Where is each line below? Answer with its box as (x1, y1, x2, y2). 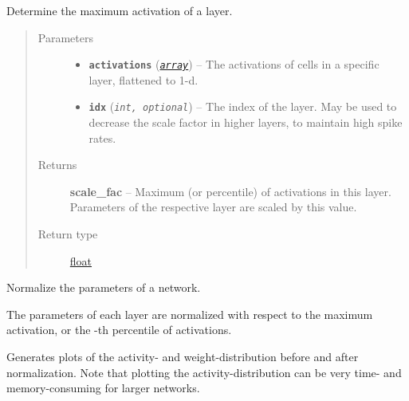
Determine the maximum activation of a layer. (6, 2, 233, 18)
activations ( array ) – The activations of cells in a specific (88, 56, 380, 73)
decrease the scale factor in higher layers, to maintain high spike (88, 114, 403, 131)
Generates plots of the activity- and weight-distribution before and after (6, 348, 359, 365)
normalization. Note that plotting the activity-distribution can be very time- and (6, 364, 402, 380)
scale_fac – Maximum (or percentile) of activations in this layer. (69, 183, 391, 199)
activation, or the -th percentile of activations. (6, 321, 232, 338)
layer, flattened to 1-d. (88, 71, 199, 88)
